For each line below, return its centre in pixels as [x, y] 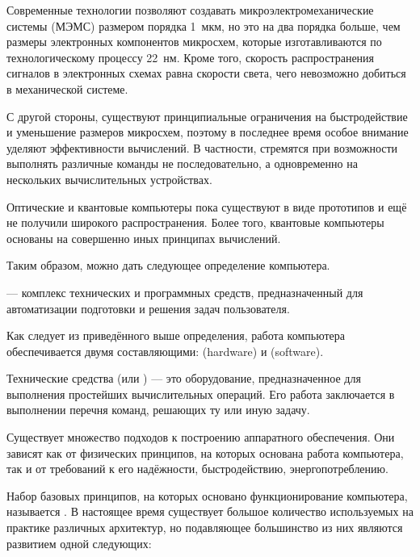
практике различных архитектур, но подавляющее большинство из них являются [205, 528]
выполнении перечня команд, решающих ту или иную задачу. [158, 410]
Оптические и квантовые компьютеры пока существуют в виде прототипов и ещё [207, 206]
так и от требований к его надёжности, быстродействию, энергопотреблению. [197, 469]
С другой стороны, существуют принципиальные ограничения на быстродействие [207, 116]
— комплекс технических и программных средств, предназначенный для [185, 292]
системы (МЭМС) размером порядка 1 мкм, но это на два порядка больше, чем [204, 25]
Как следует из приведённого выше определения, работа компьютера [176, 335]
